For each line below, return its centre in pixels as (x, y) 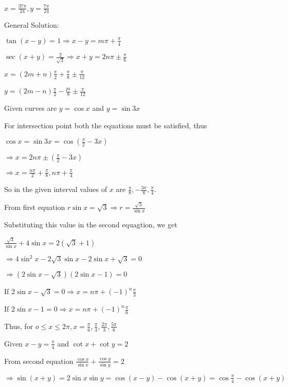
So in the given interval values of (56, 189)
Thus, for (19, 326)
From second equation (39, 361)
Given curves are (31, 108)
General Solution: (32, 25)
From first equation (35, 207)
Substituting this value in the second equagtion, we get (91, 225)
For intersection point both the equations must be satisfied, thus (106, 125)
